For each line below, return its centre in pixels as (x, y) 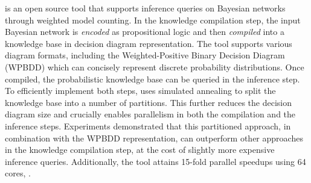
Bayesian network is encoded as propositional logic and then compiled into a (145, 32)
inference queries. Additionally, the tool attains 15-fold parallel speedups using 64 (155, 161)
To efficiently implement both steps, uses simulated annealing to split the (140, 91)
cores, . (18, 173)
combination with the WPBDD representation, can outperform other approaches (154, 138)
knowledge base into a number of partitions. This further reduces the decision (149, 102)
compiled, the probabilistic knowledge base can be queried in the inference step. (152, 79)
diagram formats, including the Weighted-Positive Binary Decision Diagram (145, 55)
